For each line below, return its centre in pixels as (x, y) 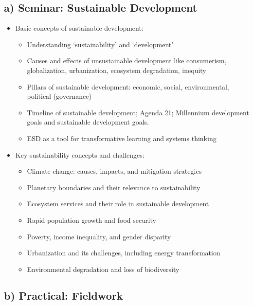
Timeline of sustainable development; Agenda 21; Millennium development (138, 112)
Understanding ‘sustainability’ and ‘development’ (100, 44)
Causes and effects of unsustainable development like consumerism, (127, 61)
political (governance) (59, 96)
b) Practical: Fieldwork (63, 295)
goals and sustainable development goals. (88, 122)
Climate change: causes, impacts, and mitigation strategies (114, 171)
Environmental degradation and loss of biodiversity (103, 269)
